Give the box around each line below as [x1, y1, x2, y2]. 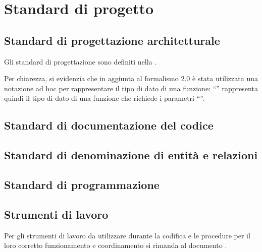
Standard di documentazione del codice [4, 117, 214, 133]
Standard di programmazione [4, 176, 160, 192]
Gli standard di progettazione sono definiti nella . [4, 56, 157, 67]
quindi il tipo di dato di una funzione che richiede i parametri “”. [4, 93, 204, 103]
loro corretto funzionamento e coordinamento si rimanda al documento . [4, 240, 227, 250]
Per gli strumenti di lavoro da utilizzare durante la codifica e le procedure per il [4, 230, 250, 240]
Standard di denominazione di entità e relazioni [4, 147, 258, 163]
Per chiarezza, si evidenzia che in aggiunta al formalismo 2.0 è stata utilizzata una [4, 73, 258, 84]
